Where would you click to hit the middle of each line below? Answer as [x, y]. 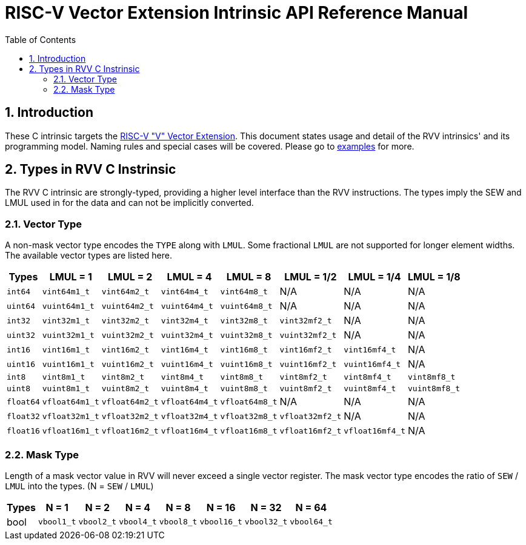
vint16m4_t [185, 349]
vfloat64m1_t [71, 401]
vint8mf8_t [431, 377]
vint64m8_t [244, 291]
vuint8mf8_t [434, 389]
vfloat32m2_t [130, 416]
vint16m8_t [244, 349]
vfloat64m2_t [130, 401]
